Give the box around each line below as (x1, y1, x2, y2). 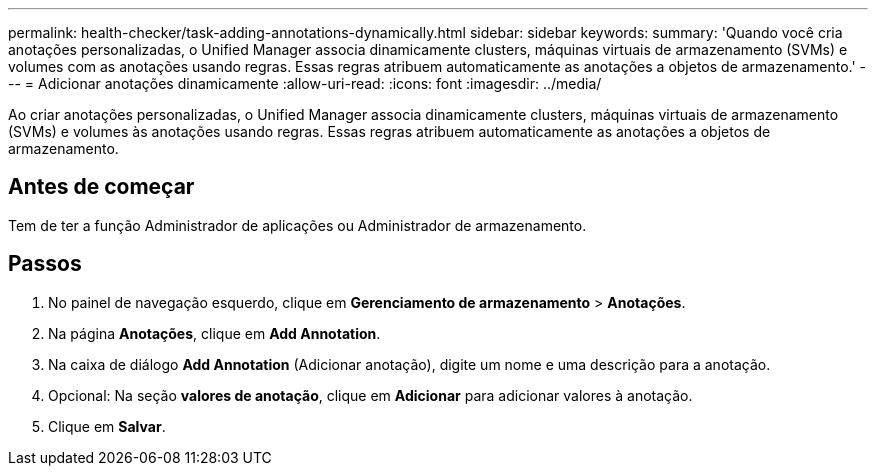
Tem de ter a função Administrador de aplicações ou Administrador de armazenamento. (8, 216, 587, 234)
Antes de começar (8, 174, 195, 200)
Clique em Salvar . (48, 417, 166, 435)
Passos (8, 251, 82, 277)
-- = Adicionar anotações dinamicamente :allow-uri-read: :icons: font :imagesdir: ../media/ (8, 75, 602, 92)
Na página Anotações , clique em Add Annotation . (48, 324, 381, 342)
